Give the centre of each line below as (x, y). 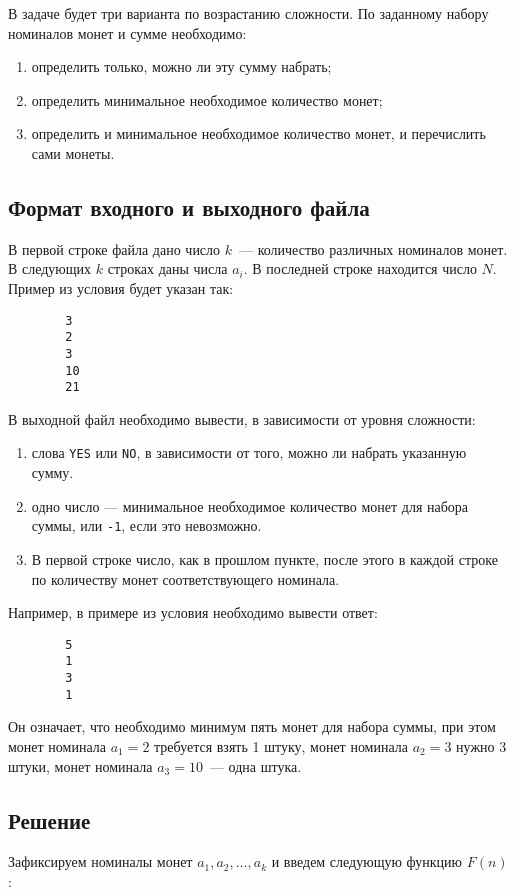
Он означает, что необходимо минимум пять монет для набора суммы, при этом (252, 726)
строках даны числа (167, 268)
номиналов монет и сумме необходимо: (127, 32)
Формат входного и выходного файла (189, 206)
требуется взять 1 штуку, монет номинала (281, 745)
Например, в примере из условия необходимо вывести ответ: (193, 612)
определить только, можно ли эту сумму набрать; (181, 66)
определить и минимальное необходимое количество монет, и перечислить (258, 133)
